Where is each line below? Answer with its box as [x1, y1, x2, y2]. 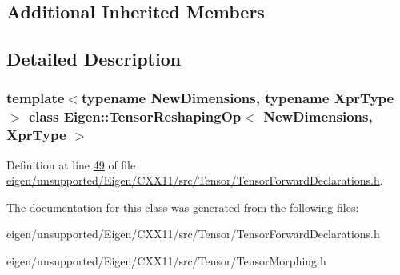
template [6, 88, 65, 108]
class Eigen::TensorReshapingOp [28, 106, 242, 126]
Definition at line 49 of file [6, 156, 136, 173]
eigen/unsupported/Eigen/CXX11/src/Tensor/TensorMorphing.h [6, 253, 326, 269]
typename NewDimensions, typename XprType [81, 88, 394, 108]
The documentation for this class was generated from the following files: [6, 198, 359, 215]
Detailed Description [6, 46, 182, 71]
